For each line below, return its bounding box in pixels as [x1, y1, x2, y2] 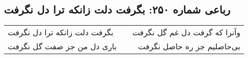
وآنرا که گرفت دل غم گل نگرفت [132, 27, 241, 38]
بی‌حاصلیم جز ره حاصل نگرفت [138, 41, 241, 52]
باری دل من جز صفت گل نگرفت [8, 41, 117, 52]
